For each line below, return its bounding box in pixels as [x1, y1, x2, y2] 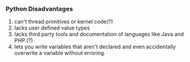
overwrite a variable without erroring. [14, 50, 105, 57]
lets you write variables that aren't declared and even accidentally [14, 43, 176, 50]
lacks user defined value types [14, 24, 90, 31]
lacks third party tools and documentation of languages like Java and [14, 31, 184, 38]
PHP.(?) [14, 37, 33, 44]
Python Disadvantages [5, 5, 73, 13]
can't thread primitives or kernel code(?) [14, 18, 114, 25]
